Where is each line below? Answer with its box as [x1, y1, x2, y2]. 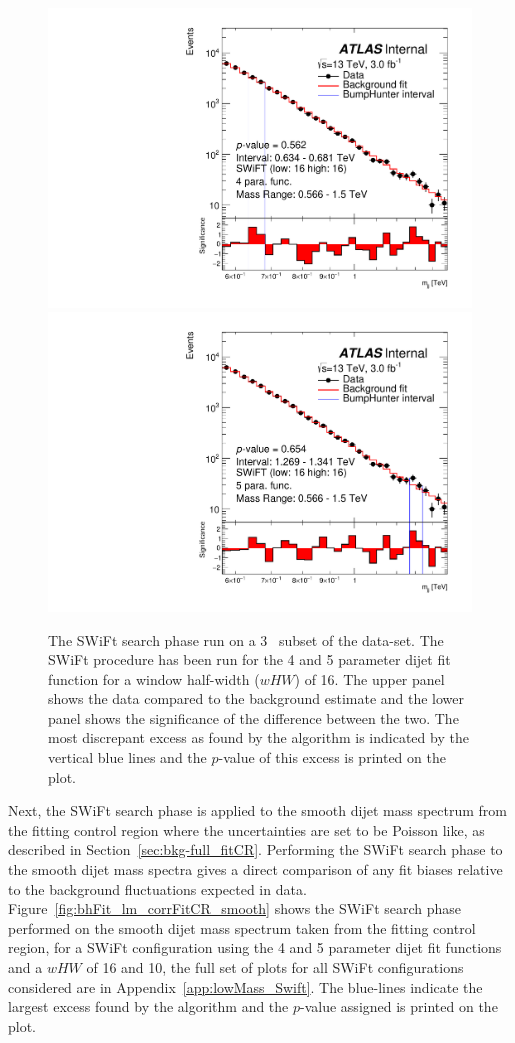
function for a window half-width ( [48, 668, 260, 689]
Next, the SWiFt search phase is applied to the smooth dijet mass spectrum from [8, 800, 507, 821]
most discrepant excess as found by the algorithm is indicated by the [48, 727, 469, 748]
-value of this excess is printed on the [218, 747, 446, 768]
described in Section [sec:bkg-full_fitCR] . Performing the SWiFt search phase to [8, 839, 503, 860]
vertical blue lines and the [48, 747, 207, 768]
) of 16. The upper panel [294, 668, 445, 689]
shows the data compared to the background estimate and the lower [48, 688, 465, 709]
